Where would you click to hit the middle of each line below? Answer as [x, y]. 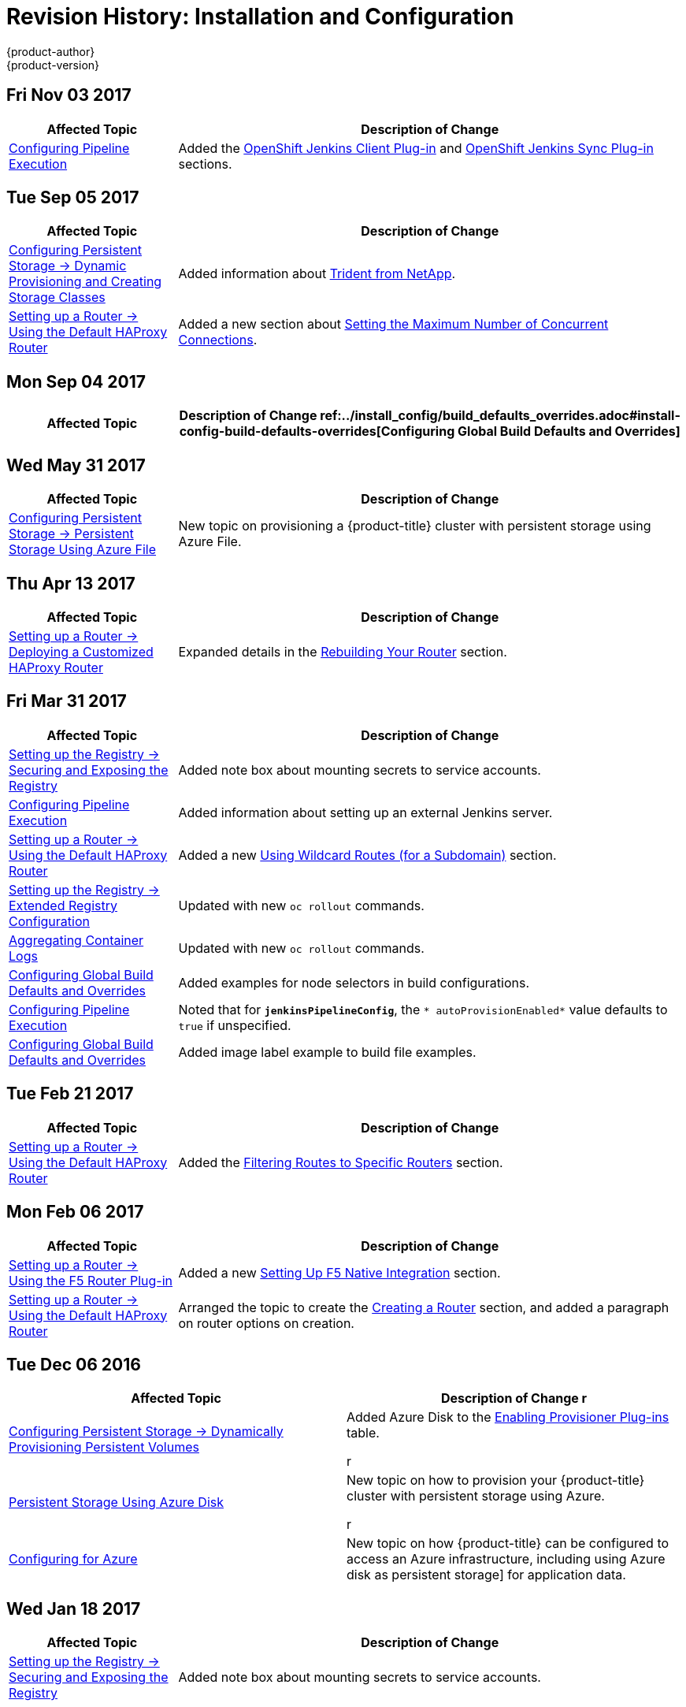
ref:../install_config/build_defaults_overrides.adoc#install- [500, 416]
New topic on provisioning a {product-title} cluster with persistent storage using [415, 526]
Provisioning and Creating [85, 282]
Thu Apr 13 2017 [71, 583]
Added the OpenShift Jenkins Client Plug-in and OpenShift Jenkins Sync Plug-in [416, 148]
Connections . [218, 340]
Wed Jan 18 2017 [74, 1608]
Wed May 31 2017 [76, 465]
